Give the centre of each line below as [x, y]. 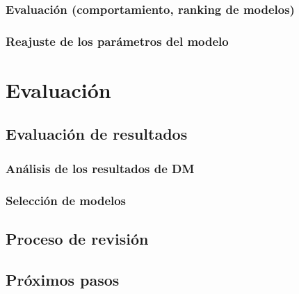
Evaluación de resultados [97, 134]
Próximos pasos [63, 279]
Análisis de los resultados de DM [100, 168]
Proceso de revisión [77, 238]
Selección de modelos [66, 200]
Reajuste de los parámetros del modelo [117, 41]
